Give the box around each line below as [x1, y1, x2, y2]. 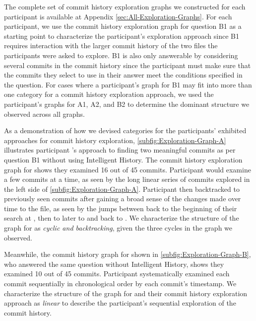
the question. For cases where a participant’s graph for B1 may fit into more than [4, 79, 252, 89]
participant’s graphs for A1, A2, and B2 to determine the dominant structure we [4, 98, 250, 109]
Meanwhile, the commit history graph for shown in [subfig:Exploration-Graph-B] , [4, 249, 251, 259]
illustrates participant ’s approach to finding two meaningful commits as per [4, 145, 236, 155]
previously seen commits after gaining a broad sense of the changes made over [4, 193, 241, 204]
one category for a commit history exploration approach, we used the [4, 89, 214, 99]
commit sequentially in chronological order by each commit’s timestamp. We [4, 278, 237, 289]
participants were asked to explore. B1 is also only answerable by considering [4, 50, 238, 60]
